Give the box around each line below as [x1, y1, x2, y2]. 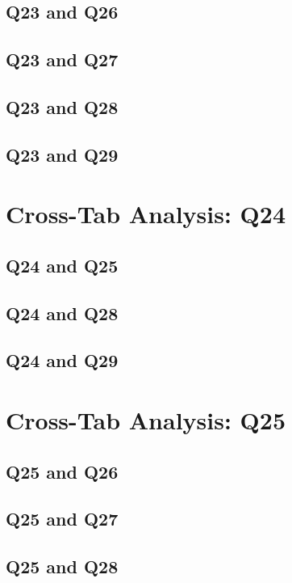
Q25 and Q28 [6, 554, 119, 579]
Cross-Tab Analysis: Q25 [6, 403, 286, 437]
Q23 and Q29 [6, 142, 119, 167]
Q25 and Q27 [6, 506, 119, 531]
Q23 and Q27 [6, 47, 119, 72]
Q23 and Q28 [6, 94, 119, 119]
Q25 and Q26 [6, 458, 119, 484]
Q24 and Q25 [6, 252, 119, 277]
